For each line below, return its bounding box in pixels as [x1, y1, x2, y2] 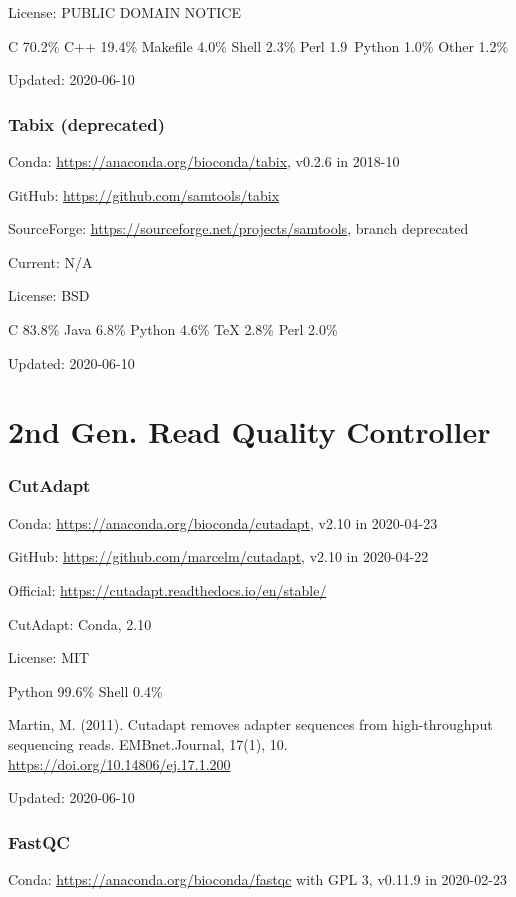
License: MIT [8, 647, 90, 668]
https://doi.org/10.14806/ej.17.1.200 [8, 753, 231, 774]
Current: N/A [8, 251, 93, 272]
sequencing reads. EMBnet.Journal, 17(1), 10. [8, 733, 288, 754]
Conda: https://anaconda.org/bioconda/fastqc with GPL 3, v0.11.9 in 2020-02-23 [8, 868, 507, 889]
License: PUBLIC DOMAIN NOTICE [8, 2, 242, 22]
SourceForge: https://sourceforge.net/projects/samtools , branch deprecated [8, 218, 469, 239]
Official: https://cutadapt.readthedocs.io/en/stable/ [8, 579, 327, 600]
